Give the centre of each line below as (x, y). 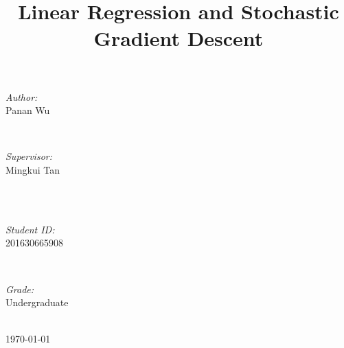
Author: (22, 96)
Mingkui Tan (33, 169)
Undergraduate (37, 302)
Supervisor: (29, 156)
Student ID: (30, 229)
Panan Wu (28, 110)
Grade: (20, 289)
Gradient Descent (179, 38)
